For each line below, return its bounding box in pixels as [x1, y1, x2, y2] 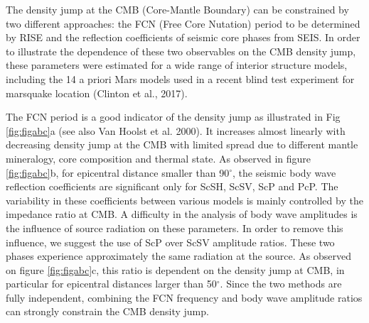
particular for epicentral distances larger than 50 [6, 276, 217, 291]
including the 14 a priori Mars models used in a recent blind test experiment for [6, 71, 355, 86]
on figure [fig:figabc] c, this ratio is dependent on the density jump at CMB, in [6, 262, 345, 277]
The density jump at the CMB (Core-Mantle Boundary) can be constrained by [6, 2, 349, 16]
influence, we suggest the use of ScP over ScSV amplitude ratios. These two [6, 234, 335, 249]
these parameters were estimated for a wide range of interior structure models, [6, 58, 348, 72]
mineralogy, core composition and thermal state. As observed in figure [6, 150, 311, 165]
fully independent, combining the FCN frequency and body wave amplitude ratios [6, 290, 363, 305]
